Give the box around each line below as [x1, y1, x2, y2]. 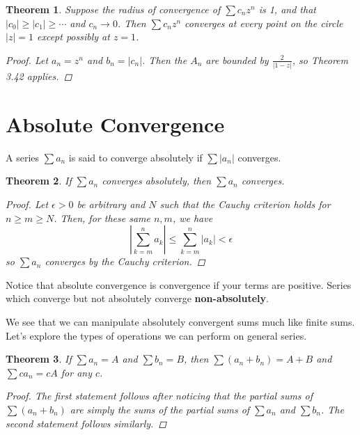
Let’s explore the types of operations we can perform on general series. [6, 328, 307, 342]
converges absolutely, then [102, 173, 212, 188]
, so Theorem [292, 52, 349, 67]
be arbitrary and [77, 197, 146, 211]
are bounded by [205, 52, 269, 67]
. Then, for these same [54, 210, 150, 225]
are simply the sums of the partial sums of [70, 402, 250, 416]
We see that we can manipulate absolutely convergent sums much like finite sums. [6, 314, 355, 329]
